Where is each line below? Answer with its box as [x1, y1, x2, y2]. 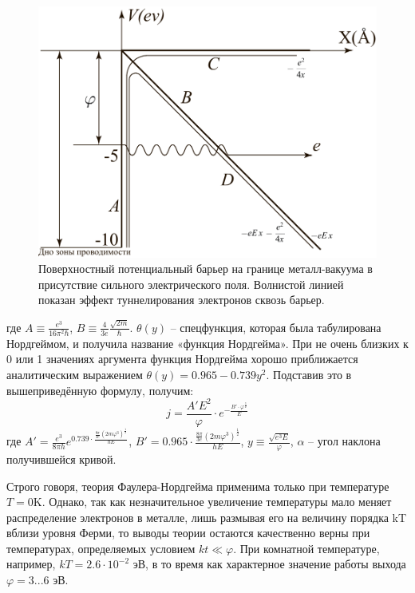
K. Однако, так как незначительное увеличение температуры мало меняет [33, 493, 392, 510]
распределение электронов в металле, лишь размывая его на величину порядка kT [6, 508, 407, 525]
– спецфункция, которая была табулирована [170, 318, 381, 335]
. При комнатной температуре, [233, 540, 380, 556]
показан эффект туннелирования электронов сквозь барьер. [38, 291, 325, 308]
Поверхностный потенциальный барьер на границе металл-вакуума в [38, 260, 373, 277]
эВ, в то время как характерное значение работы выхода [132, 555, 406, 572]
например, [6, 555, 56, 572]
